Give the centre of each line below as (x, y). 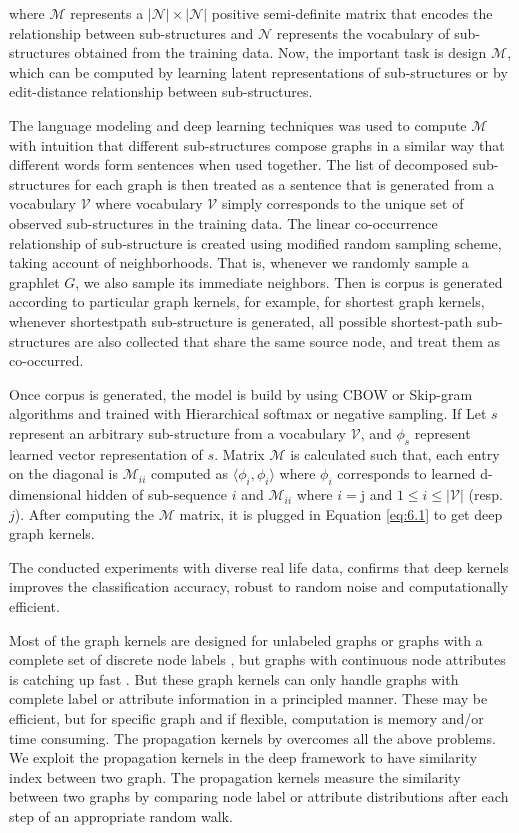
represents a (107, 13)
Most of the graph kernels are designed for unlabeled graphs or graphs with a (246, 639)
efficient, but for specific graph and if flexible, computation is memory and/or (246, 718)
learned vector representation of (106, 453)
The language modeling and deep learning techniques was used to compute (238, 124)
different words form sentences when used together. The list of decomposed (239, 164)
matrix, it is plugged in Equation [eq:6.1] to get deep (341, 513)
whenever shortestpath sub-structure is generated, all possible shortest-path (241, 320)
